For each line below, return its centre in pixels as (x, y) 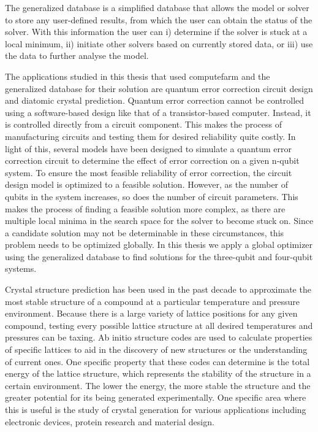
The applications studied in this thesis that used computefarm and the (138, 76)
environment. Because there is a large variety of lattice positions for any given (151, 313)
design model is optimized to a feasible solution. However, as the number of (147, 184)
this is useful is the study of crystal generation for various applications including (156, 409)
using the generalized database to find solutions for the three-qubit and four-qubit (159, 256)
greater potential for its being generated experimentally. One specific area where (156, 397)
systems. (21, 268)
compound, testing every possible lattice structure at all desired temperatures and (159, 325)
